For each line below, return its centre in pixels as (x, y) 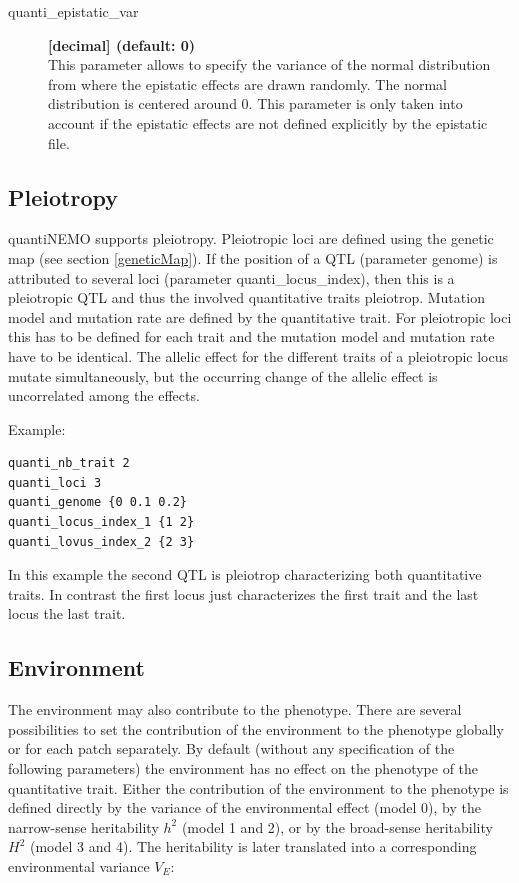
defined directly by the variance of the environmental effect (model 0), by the (244, 807)
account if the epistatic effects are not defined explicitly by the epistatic (268, 122)
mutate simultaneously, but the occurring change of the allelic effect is (223, 375)
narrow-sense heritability (83, 826)
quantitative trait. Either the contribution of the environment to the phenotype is (258, 787)
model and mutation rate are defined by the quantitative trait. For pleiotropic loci (260, 316)
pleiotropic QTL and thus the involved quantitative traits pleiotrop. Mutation (246, 297)
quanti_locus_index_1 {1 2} (101, 522)
